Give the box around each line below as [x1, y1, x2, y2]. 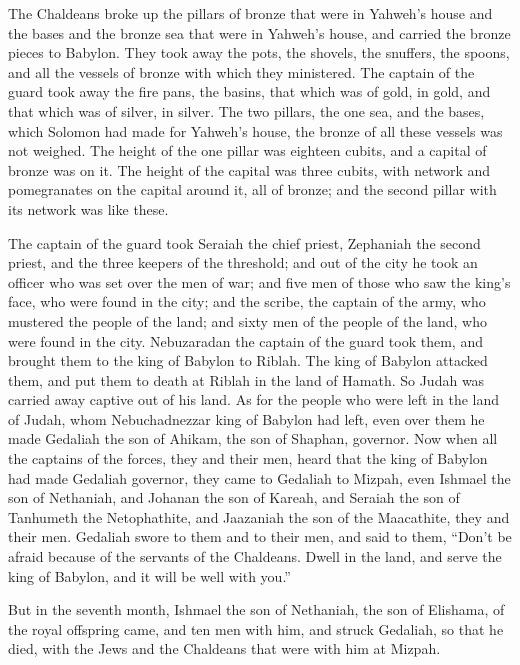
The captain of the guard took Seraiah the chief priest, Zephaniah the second [8, 232, 481, 253]
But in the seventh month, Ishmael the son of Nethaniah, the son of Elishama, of [8, 599, 505, 620]
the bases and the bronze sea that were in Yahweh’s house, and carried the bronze [8, 22, 511, 43]
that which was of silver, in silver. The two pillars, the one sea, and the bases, [8, 100, 485, 121]
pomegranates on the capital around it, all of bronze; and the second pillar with [8, 179, 497, 200]
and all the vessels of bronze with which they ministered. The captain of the [8, 61, 475, 82]
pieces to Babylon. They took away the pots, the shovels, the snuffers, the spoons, [8, 42, 510, 63]
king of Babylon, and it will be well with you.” [8, 565, 291, 586]
